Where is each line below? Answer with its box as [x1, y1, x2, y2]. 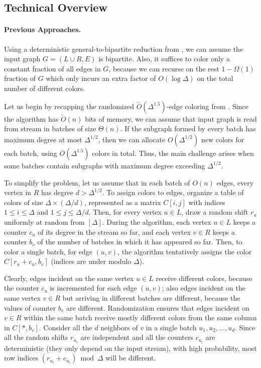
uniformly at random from [4, 216, 85, 227]
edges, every [216, 177, 254, 188]
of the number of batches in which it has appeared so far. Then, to [37, 236, 242, 247]
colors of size [4, 197, 43, 207]
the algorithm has [4, 113, 59, 124]
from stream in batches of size [4, 123, 96, 134]
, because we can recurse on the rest [108, 63, 219, 73]
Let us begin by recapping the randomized [4, 101, 134, 111]
